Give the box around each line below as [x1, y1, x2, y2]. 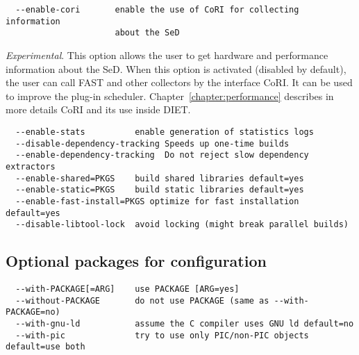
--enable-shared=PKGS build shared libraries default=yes [15, 173, 304, 183]
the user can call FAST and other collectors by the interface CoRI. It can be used [6, 75, 353, 90]
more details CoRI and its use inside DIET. [6, 102, 191, 117]
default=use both [6, 342, 85, 352]
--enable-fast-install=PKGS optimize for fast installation [15, 196, 299, 206]
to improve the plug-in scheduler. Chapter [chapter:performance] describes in [6, 88, 334, 103]
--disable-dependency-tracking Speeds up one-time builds [15, 138, 290, 149]
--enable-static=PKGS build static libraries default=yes [15, 185, 304, 195]
